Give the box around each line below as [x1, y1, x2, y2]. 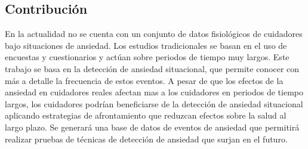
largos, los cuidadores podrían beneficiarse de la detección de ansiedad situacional [5, 97, 303, 110]
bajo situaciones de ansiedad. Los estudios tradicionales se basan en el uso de [5, 39, 287, 51]
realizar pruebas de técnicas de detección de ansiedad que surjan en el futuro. [5, 132, 288, 145]
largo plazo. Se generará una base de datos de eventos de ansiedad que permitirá [5, 120, 300, 133]
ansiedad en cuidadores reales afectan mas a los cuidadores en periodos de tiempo [5, 86, 303, 98]
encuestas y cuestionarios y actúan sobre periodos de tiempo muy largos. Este [5, 51, 289, 63]
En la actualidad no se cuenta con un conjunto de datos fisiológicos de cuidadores [5, 27, 303, 40]
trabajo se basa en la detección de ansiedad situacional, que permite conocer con [5, 62, 300, 74]
